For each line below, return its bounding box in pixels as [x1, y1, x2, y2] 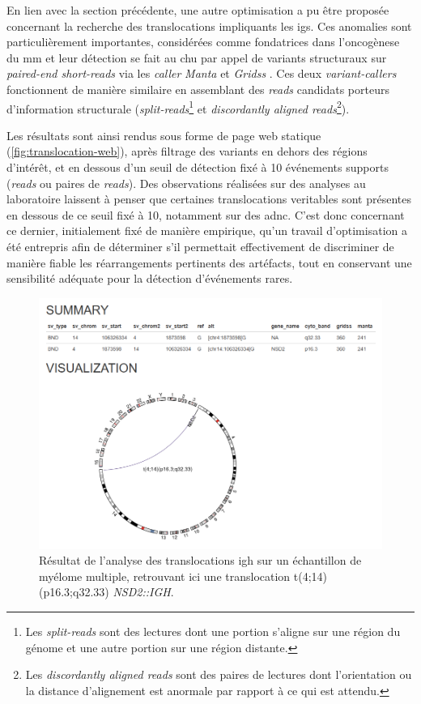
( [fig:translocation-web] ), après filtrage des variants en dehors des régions [6, 143, 368, 160]
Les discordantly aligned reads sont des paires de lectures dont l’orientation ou [25, 666, 412, 683]
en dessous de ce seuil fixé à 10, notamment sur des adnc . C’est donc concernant [6, 206, 405, 223]
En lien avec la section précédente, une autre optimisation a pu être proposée [6, 2, 389, 18]
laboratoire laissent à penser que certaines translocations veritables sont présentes [6, 190, 411, 207]
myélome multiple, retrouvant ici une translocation [39, 567, 291, 584]
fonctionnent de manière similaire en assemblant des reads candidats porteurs [6, 80, 389, 97]
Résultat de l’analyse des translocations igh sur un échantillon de [39, 552, 362, 569]
